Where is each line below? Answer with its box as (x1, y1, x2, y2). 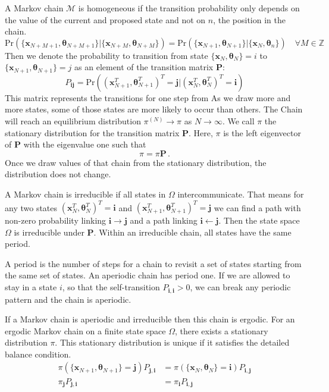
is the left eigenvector (223, 126, 301, 139)
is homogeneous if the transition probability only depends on (78, 2, 300, 14)
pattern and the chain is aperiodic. (5, 293, 131, 305)
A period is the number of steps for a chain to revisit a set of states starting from (5, 257, 302, 269)
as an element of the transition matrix (74, 61, 214, 73)
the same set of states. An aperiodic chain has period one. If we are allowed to (5, 269, 290, 281)
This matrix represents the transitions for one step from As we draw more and (5, 91, 291, 104)
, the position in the (213, 13, 286, 26)
